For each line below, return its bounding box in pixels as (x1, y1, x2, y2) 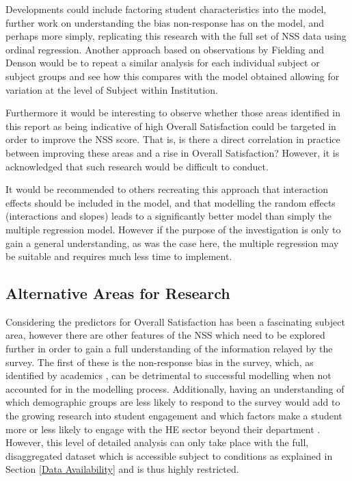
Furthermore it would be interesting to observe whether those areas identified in (5, 105, 340, 120)
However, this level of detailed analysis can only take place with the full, (5, 435, 309, 450)
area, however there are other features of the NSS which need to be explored (5, 328, 325, 342)
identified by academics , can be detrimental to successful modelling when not (5, 368, 331, 382)
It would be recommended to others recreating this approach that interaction (5, 182, 329, 196)
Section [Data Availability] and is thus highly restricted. (5, 462, 239, 476)
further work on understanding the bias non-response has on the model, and (5, 15, 325, 29)
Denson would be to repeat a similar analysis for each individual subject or (5, 55, 320, 70)
